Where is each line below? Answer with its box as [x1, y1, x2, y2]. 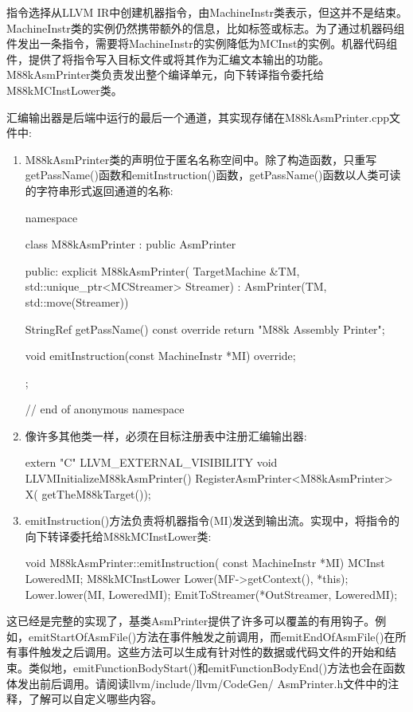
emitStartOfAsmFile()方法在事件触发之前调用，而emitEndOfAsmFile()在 [28, 628, 395, 644]
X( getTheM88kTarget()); [25, 485, 151, 502]
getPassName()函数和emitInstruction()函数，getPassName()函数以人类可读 [25, 166, 401, 183]
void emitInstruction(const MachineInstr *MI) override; [25, 347, 296, 364]
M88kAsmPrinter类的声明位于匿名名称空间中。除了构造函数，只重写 [25, 151, 377, 167]
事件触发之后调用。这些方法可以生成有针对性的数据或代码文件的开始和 [17, 644, 385, 660]
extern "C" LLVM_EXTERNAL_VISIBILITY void [25, 454, 278, 471]
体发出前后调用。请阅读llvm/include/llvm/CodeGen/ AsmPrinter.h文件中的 [6, 675, 388, 691]
